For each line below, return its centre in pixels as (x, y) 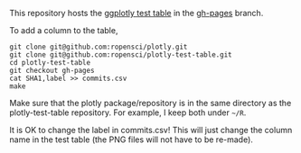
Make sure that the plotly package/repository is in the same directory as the (150, 103)
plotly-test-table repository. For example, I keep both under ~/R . (128, 112)
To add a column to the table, (64, 30)
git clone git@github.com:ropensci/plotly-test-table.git (121, 55)
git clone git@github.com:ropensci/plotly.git (99, 47)
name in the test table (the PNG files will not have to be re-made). (131, 139)
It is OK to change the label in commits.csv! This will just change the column (151, 130)
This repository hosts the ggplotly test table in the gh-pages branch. (136, 13)
